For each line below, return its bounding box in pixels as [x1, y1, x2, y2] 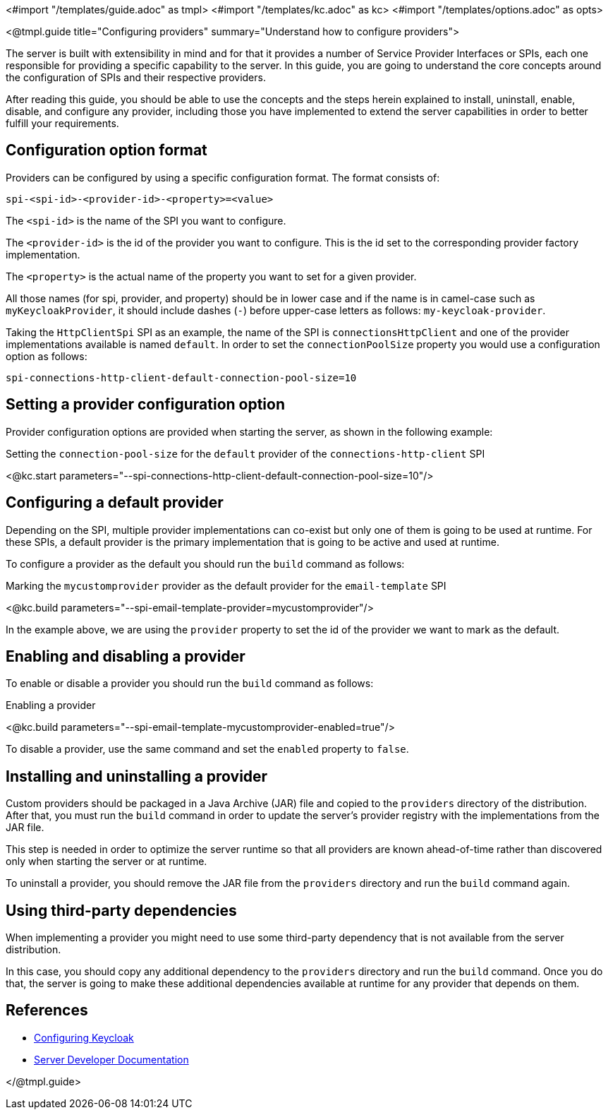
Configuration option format [6, 141, 207, 160]
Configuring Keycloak [34, 1031, 134, 1044]
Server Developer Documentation [34, 1053, 189, 1066]
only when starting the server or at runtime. [6, 855, 207, 868]
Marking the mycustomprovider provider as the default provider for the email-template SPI [6, 579, 446, 592]
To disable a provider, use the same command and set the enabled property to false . [6, 743, 409, 756]
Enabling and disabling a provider [6, 647, 245, 665]
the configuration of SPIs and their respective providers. [6, 71, 266, 83]
